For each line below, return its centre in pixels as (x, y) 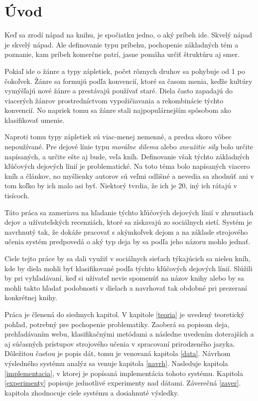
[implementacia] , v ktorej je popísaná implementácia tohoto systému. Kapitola (124, 373)
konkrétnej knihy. (31, 297)
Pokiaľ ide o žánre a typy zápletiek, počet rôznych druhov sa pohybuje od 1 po (125, 71)
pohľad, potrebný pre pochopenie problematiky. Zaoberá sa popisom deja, (117, 324)
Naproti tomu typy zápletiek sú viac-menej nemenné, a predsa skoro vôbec (118, 137)
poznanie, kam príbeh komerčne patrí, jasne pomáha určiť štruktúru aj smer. (122, 54)
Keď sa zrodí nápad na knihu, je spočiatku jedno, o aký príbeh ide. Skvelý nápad (128, 35)
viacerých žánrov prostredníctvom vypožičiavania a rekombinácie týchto (114, 100)
